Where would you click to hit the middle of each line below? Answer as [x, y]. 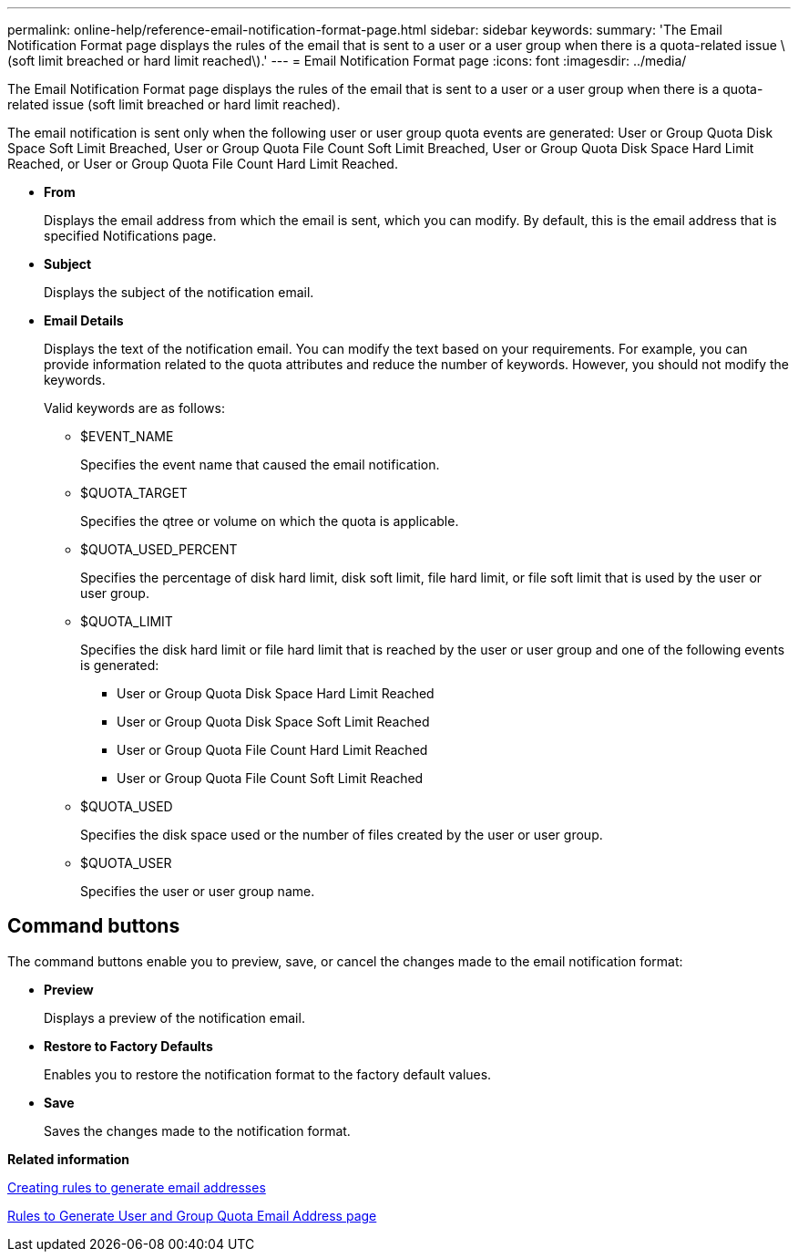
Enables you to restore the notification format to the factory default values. [268, 1074]
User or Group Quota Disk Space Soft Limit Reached [273, 722]
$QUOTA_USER [126, 863]
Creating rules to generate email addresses [137, 1187]
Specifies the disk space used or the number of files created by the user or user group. [342, 835]
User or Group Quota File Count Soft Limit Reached [270, 778]
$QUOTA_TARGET [134, 493]
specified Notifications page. [130, 236]
